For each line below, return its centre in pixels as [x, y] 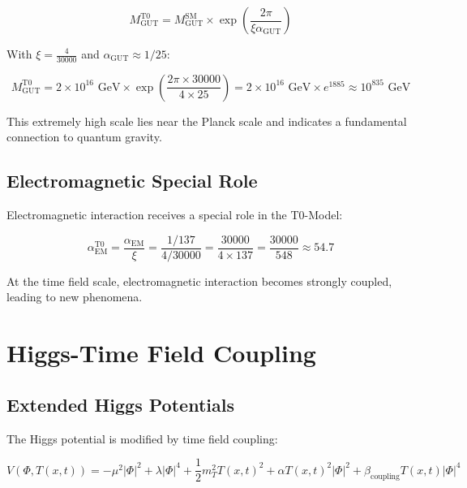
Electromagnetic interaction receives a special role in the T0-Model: [175, 215]
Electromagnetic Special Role [132, 181]
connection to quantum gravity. [84, 137]
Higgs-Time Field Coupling [161, 353]
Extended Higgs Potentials [120, 404]
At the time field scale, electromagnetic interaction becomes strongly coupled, [199, 281]
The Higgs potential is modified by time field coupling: [142, 438]
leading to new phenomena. [75, 297]
